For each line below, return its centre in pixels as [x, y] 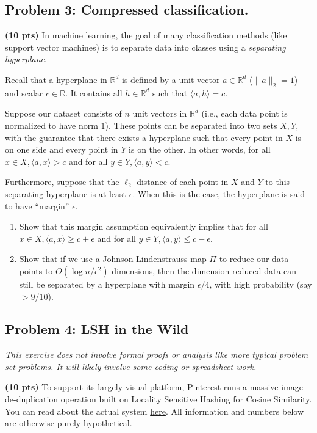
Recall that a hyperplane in [56, 79]
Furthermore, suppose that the [62, 182]
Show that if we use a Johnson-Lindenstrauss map [113, 259]
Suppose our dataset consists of [63, 113]
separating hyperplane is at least [66, 193]
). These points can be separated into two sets [191, 125]
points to [36, 270]
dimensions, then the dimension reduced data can [204, 270]
